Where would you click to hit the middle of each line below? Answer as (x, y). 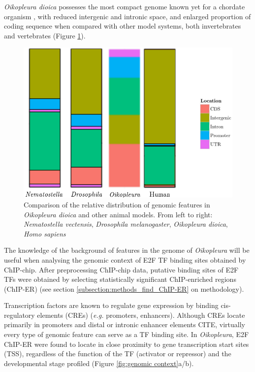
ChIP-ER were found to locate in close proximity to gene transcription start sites (127, 344)
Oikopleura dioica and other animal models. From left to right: (118, 214)
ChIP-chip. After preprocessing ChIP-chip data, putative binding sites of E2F (121, 269)
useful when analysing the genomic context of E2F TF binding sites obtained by (125, 259)
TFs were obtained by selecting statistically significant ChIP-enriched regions (120, 279)
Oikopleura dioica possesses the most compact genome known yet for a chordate (125, 6)
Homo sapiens (45, 233)
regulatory (19, 315)
